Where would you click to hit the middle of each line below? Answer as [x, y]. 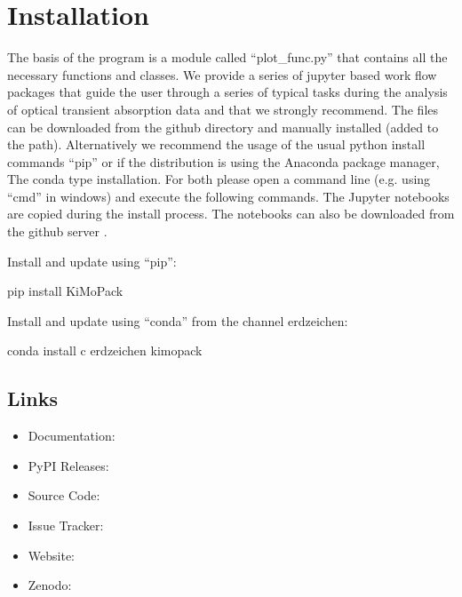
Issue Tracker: [66, 525]
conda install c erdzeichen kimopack [105, 350]
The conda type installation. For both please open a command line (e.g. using [219, 179]
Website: [51, 555]
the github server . [57, 231]
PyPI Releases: [68, 465]
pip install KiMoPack [65, 291]
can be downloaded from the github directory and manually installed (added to [223, 127]
